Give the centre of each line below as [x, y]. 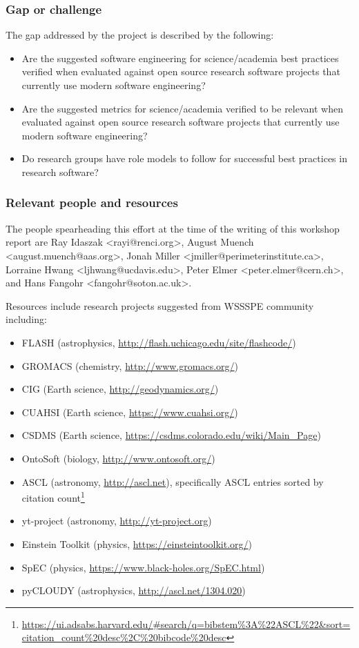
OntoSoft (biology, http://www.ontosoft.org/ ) [118, 458]
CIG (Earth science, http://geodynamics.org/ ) [120, 389]
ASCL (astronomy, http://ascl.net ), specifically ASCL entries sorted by [173, 481]
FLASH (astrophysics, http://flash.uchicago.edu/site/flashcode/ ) [159, 342]
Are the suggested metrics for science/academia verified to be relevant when [182, 108]
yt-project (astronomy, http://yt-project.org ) [117, 521]
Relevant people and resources [92, 203]
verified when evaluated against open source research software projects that [181, 71]
